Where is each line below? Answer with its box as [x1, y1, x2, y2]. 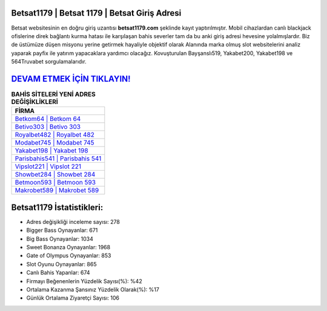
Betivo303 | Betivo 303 [15, 123, 81, 131]
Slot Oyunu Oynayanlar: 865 [26, 260, 97, 267]
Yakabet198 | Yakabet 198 [15, 146, 88, 155]
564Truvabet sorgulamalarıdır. [11, 58, 87, 65]
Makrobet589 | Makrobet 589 [15, 186, 99, 195]
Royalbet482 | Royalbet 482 [15, 131, 95, 139]
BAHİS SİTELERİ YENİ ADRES [11, 90, 96, 99]
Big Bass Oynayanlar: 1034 [26, 235, 93, 242]
